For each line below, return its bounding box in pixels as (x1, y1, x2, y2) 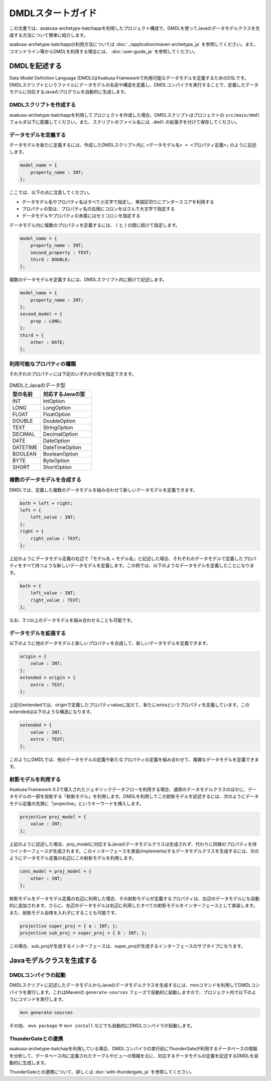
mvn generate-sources (20, 1010, 73, 1016)
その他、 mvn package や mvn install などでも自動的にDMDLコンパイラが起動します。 (9, 1023, 195, 1029)
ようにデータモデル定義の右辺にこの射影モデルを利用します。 (9, 855, 137, 861)
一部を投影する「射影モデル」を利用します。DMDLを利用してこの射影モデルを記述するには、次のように (31, 793, 246, 800)
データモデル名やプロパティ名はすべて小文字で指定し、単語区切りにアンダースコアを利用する (22, 199, 214, 205)
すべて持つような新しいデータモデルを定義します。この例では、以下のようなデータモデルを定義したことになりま (22, 563, 254, 569)
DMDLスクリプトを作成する (9, 101, 76, 108)
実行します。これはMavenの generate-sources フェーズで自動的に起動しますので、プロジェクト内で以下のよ (27, 989, 256, 995)
